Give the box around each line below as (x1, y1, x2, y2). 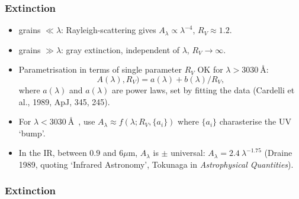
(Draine (264, 146, 292, 159)
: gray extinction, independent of (61, 43, 180, 56)
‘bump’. (18, 126, 46, 139)
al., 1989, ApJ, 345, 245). (18, 95, 110, 107)
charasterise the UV (219, 115, 291, 128)
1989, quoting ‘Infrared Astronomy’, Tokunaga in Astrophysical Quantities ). (18, 158, 294, 170)
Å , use (67, 115, 95, 128)
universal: (171, 146, 205, 159)
